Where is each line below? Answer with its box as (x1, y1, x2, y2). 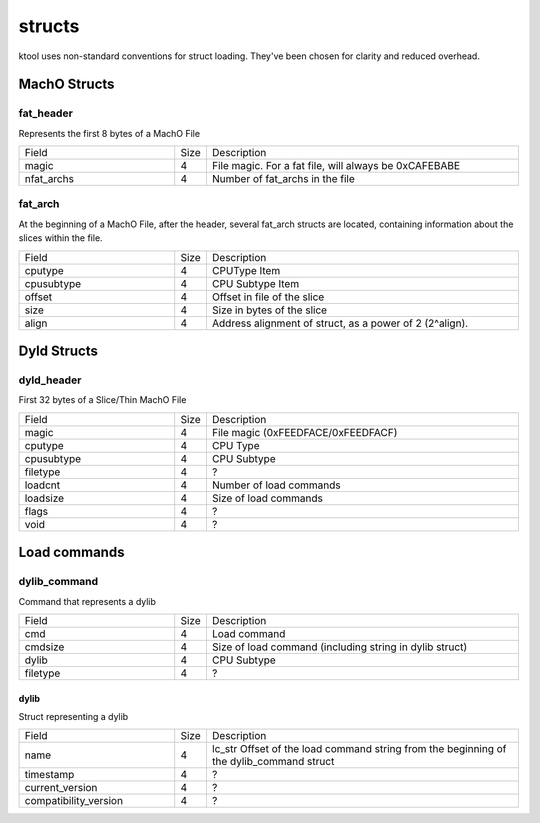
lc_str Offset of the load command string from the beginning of (211, 742, 507, 756)
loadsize (24, 491, 65, 505)
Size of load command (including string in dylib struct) (211, 640, 468, 654)
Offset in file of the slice (211, 290, 325, 304)
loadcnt (24, 478, 60, 492)
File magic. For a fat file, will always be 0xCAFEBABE (211, 159, 460, 173)
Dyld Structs (18, 343, 99, 360)
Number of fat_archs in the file (211, 172, 355, 186)
